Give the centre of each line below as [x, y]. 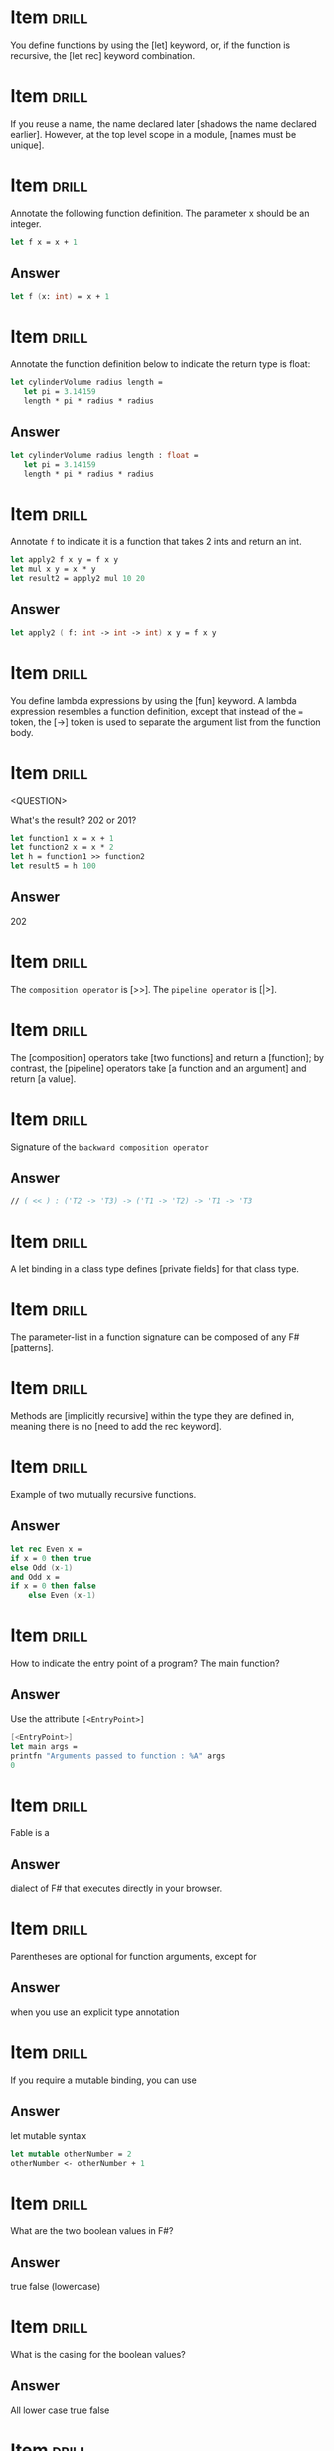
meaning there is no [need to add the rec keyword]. [116, 1427]
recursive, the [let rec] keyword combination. [103, 55]
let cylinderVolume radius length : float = [104, 455]
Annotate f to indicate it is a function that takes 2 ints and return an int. [156, 542]
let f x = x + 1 [44, 242]
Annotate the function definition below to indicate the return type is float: [160, 364]
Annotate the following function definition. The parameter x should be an [160, 213]
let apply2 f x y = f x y [64, 560]
